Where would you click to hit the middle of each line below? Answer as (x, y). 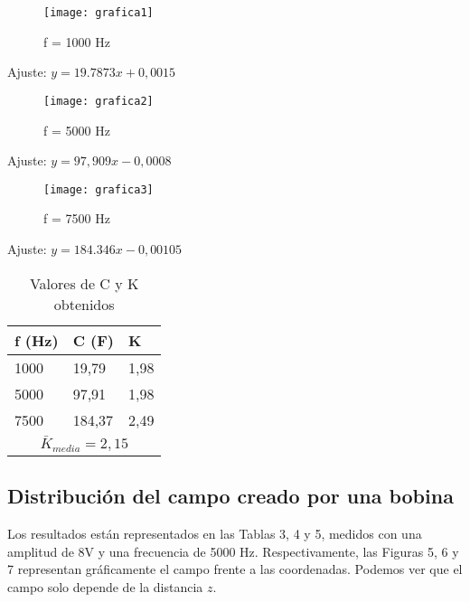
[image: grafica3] (99, 189)
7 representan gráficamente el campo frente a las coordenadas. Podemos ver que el (235, 569)
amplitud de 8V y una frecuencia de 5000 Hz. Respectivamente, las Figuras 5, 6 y (233, 551)
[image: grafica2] (99, 101)
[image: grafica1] (99, 13)
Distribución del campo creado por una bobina (230, 496)
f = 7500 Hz (77, 218)
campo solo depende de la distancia (105, 587)
